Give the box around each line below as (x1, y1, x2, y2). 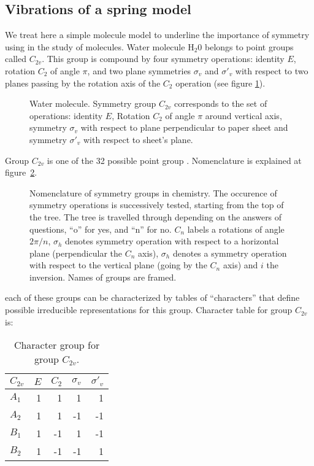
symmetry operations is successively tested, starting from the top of (29, 198, 284, 211)
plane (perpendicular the (29, 246, 123, 259)
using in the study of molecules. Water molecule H (5, 40, 194, 53)
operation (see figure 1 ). (175, 76, 266, 89)
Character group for (13, 338, 100, 352)
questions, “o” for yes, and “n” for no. (29, 222, 172, 235)
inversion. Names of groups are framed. (29, 270, 177, 283)
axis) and (223, 258, 258, 271)
